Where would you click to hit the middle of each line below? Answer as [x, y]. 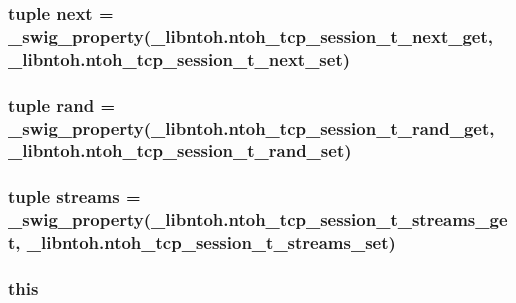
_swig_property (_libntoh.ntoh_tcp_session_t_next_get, [251, 35]
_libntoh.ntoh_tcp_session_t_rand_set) [180, 150]
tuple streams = [74, 196]
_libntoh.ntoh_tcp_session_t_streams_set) [211, 242]
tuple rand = [62, 104]
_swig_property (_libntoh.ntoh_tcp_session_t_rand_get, [251, 127]
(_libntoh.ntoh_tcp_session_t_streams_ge [325, 219]
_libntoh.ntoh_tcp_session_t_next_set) [179, 58]
